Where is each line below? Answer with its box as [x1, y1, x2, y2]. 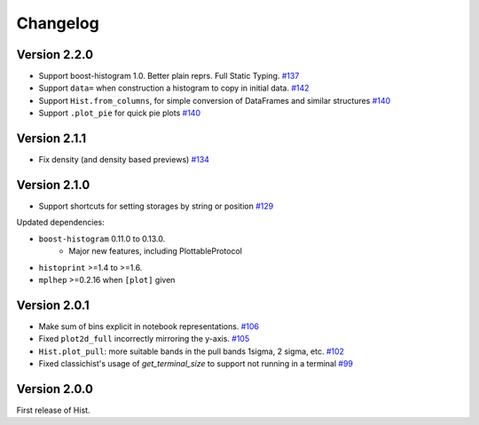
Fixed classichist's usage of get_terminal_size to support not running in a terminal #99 [38, 358, 354, 369]
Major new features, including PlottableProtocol [68, 246, 243, 256]
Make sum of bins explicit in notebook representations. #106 [38, 320, 259, 332]
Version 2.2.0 [16, 47, 93, 62]
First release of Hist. [16, 405, 90, 415]
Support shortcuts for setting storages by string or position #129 [38, 201, 274, 212]
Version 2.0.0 [16, 382, 93, 397]
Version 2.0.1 [16, 297, 90, 312]
